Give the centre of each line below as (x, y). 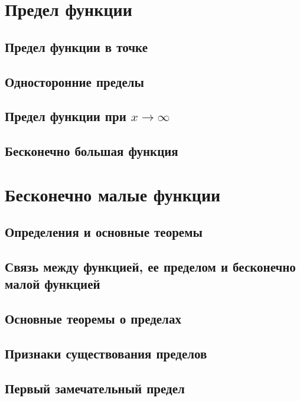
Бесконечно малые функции (113, 194)
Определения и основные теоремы (104, 232)
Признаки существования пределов (106, 353)
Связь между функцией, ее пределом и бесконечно (150, 267)
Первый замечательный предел (95, 388)
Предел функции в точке (76, 46)
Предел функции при (66, 116)
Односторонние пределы (74, 81)
